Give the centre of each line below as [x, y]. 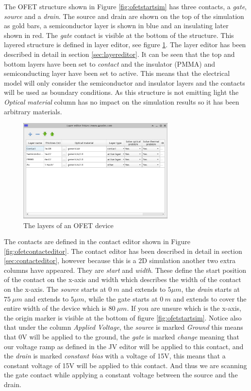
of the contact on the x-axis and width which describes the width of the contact [123, 279]
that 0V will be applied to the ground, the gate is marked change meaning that [122, 337]
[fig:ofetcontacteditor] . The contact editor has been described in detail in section [123, 251]
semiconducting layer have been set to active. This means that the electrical [117, 73]
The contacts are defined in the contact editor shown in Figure [97, 241]
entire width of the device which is [55, 308]
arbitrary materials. [33, 111]
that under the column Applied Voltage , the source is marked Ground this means [124, 327]
